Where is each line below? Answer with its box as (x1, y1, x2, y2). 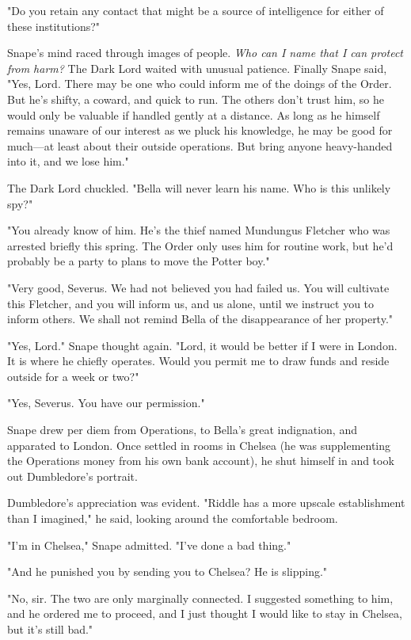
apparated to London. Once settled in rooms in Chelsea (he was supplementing (7, 436, 391, 453)
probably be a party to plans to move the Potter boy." (7, 253, 270, 269)
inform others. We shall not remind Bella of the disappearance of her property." (7, 310, 394, 327)
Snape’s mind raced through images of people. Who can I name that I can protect (7, 44, 404, 61)
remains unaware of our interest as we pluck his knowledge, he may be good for (7, 122, 393, 139)
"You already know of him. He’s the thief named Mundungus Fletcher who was (7, 222, 390, 238)
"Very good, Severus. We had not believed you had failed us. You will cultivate (7, 279, 390, 295)
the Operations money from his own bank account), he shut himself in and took (7, 452, 394, 469)
